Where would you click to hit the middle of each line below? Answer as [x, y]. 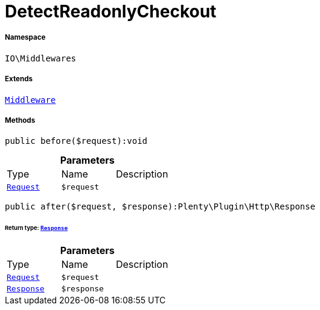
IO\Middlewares [41, 58]
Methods [20, 120]
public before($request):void [76, 141]
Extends [19, 79]
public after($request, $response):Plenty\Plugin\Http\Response [160, 207]
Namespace [25, 38]
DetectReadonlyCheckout [111, 11]
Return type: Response [37, 228]
